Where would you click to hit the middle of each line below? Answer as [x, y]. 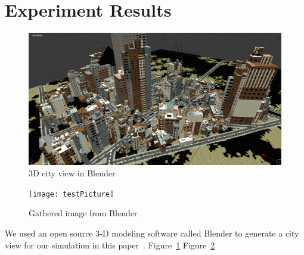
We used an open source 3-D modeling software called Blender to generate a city [152, 233]
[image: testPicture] [72, 194]
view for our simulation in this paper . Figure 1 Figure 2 [110, 245]
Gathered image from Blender [83, 213]
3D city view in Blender [72, 173]
